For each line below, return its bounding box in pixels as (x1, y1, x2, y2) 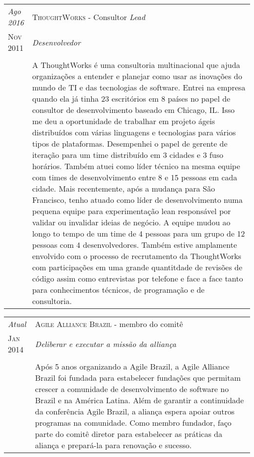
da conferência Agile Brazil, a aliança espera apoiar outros (35, 406, 234, 417)
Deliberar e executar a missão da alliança (35, 338, 176, 349)
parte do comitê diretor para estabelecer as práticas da (35, 428, 222, 439)
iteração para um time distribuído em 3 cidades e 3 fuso (32, 149, 223, 160)
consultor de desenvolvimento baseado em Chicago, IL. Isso (32, 104, 235, 115)
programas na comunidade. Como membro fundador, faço (35, 417, 232, 428)
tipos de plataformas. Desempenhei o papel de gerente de (32, 138, 228, 149)
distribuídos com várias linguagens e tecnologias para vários (32, 127, 236, 138)
